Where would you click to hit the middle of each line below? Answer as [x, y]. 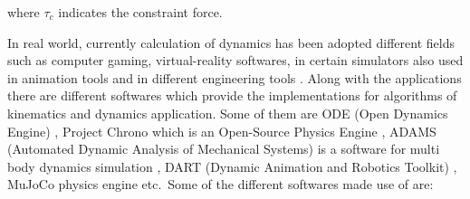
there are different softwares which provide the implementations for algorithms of [232, 95]
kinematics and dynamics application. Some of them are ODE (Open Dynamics [228, 113]
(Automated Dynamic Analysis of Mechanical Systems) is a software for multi [224, 149]
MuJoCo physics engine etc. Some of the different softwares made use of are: [221, 184]
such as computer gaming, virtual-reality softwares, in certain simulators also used [235, 60]
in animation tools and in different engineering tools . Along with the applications [235, 77]
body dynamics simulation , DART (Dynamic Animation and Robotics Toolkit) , [232, 166]
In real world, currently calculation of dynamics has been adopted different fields [231, 42]
